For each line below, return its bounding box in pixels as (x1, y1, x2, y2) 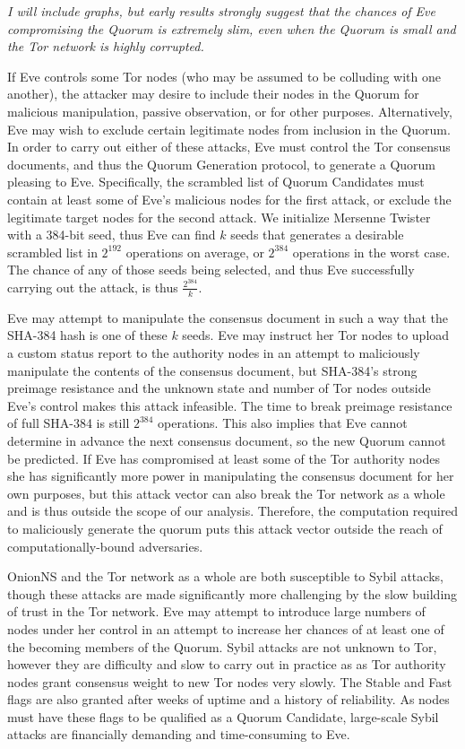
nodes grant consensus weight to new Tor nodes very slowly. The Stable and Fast (7, 672, 452, 691)
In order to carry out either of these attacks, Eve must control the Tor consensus (7, 137, 451, 156)
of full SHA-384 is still (7, 414, 130, 432)
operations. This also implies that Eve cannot (158, 414, 408, 432)
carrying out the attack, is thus (7, 277, 178, 296)
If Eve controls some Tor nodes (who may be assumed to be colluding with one (7, 66, 442, 85)
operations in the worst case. (292, 242, 451, 261)
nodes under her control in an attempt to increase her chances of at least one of (7, 619, 444, 638)
